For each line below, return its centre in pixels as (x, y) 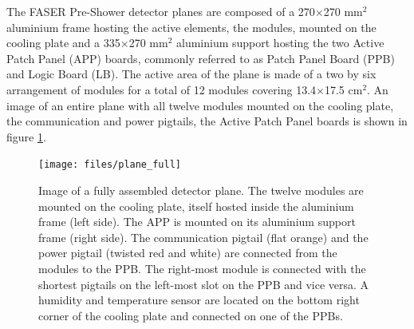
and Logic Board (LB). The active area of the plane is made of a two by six (191, 74)
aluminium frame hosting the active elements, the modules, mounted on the (191, 27)
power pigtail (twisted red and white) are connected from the (188, 253)
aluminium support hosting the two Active (280, 43)
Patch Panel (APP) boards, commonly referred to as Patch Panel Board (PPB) (201, 58)
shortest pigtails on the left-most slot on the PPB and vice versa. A (204, 284)
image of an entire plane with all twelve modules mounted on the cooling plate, (200, 105)
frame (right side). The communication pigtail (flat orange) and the (203, 237)
